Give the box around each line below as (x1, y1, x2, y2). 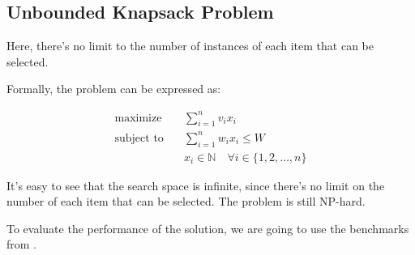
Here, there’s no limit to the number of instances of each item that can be (6, 37, 374, 54)
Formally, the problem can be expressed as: (6, 80, 221, 97)
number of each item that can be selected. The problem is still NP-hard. (6, 193, 366, 210)
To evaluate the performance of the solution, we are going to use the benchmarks (6, 219, 409, 236)
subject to (114, 132, 164, 144)
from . (6, 236, 37, 253)
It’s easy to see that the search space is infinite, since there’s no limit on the (6, 176, 385, 193)
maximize (114, 112, 162, 124)
